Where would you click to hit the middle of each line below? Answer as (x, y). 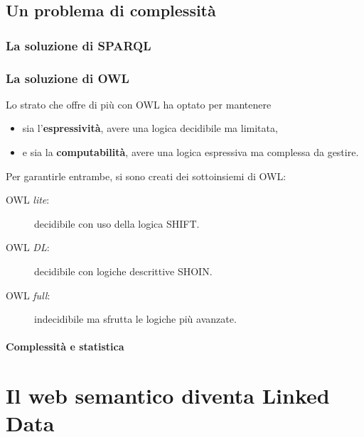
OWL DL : (28, 247)
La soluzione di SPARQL (79, 45)
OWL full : (28, 295)
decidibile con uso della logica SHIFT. (117, 223)
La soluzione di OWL (68, 78)
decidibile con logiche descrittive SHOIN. (123, 271)
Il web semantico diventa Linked (168, 395)
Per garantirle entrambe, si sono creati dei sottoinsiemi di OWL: (146, 176)
